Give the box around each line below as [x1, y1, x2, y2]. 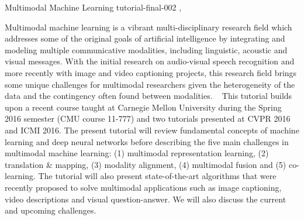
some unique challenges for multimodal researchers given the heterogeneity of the [5, 78, 295, 90]
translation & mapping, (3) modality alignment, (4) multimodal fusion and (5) [5, 158, 286, 170]
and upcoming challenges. [5, 204, 96, 216]
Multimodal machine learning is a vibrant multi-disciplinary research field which [5, 20, 292, 33]
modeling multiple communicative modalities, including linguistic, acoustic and [5, 43, 288, 56]
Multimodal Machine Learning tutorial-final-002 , [5, 1, 182, 13]
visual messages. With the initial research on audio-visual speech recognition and [5, 55, 295, 67]
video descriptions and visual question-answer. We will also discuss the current [5, 192, 286, 205]
